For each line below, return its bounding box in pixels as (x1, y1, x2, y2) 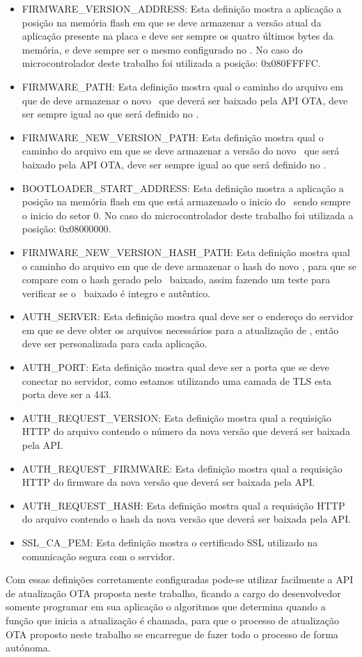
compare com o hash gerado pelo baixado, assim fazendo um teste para (22, 272, 331, 287)
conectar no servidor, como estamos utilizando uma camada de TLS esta (22, 373, 332, 388)
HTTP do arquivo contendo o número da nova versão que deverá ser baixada (22, 424, 350, 438)
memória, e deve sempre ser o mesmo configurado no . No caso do (22, 42, 303, 56)
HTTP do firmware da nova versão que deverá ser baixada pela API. (22, 475, 315, 489)
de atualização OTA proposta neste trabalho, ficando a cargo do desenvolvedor (6, 585, 341, 600)
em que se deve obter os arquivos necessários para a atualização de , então (22, 322, 339, 337)
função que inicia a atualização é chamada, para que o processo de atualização (6, 612, 339, 627)
